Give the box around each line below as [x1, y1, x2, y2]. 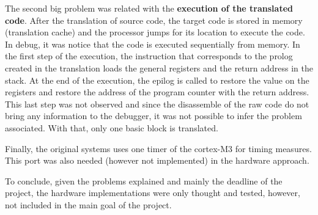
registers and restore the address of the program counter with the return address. [5, 86, 309, 98]
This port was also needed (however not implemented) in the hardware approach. [5, 154, 309, 167]
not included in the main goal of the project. [5, 198, 172, 211]
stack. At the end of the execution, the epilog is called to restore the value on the [5, 73, 309, 86]
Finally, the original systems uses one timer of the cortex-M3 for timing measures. [5, 142, 312, 155]
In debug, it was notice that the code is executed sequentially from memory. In [5, 37, 300, 50]
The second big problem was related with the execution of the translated [5, 2, 293, 14]
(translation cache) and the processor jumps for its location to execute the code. [5, 26, 305, 38]
